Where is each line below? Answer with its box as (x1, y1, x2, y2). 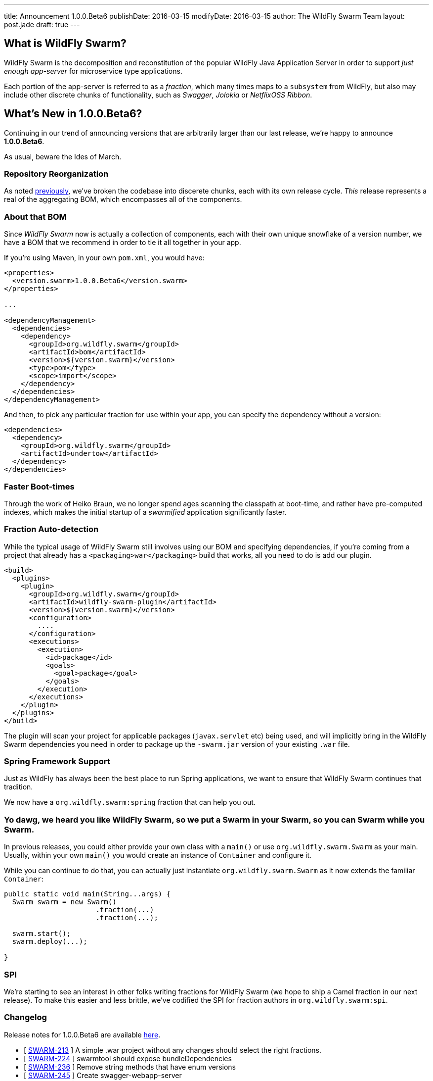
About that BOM (4, 211, 67, 222)
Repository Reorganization (4, 169, 109, 179)
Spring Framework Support (4, 756, 110, 767)
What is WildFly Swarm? (4, 37, 127, 50)
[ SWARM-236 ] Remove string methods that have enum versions (24, 1062, 236, 1071)
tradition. (4, 783, 33, 791)
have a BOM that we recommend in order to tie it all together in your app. (4, 238, 241, 247)
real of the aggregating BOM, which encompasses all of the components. (4, 195, 242, 204)
